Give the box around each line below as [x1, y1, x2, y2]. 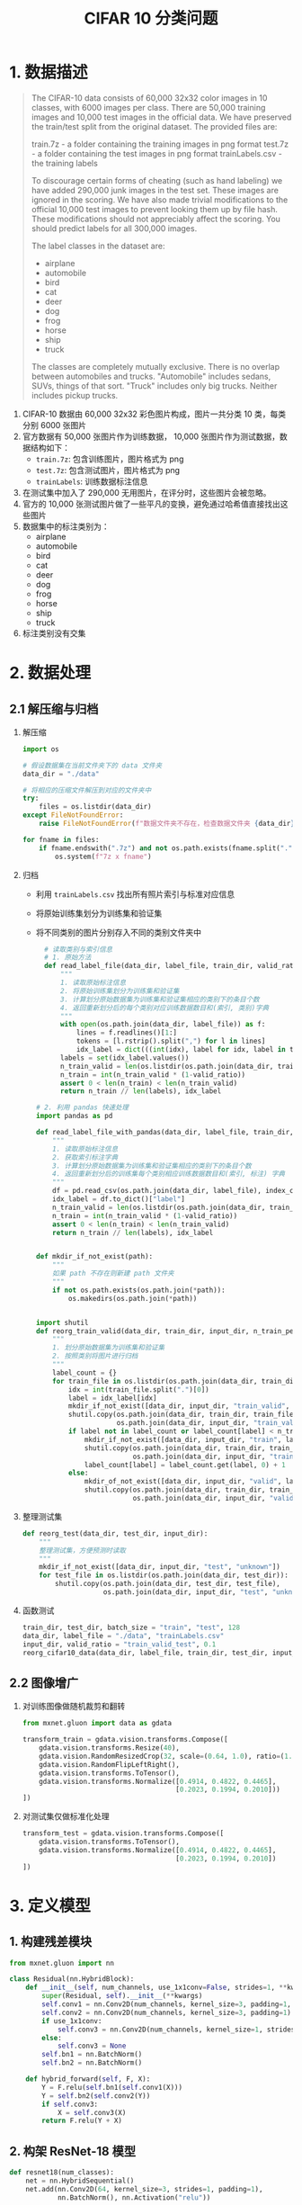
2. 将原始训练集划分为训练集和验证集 [59, 986, 180, 995]
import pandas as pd [35, 1112, 113, 1121]
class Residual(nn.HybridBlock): [9, 1975, 135, 1984]
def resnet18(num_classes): [9, 2168, 115, 2177]
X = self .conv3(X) [57, 2108, 127, 2117]
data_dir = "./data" [22, 769, 100, 778]
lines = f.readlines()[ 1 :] [75, 1028, 178, 1037]
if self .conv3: [41, 2100, 99, 2109]
